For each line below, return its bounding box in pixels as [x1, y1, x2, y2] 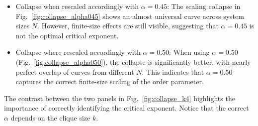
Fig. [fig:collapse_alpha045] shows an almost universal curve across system [15, 10, 244, 21]
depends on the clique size [10, 112, 90, 123]
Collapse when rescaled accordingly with [15, 1, 139, 11]
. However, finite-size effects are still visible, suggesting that [37, 20, 219, 31]
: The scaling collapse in [167, 1, 241, 11]
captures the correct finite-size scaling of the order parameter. [15, 76, 204, 87]
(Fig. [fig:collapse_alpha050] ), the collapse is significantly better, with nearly [15, 56, 251, 67]
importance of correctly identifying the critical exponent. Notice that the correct [4, 103, 249, 113]
